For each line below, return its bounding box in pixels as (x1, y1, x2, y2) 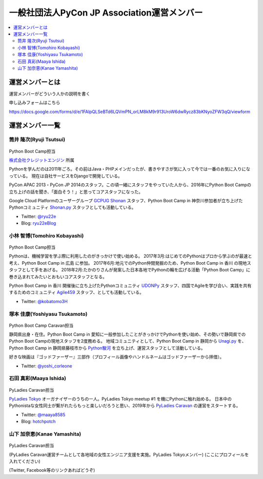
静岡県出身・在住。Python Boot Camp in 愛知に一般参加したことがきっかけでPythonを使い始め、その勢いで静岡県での (9, 331, 246, 337)
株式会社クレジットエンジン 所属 (9, 157, 75, 163)
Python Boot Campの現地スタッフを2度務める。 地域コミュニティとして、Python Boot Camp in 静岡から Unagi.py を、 (9, 338, 246, 344)
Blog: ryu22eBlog (21, 220, 56, 226)
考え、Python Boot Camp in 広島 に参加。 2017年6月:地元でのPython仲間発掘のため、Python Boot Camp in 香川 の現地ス (9, 260, 251, 266)
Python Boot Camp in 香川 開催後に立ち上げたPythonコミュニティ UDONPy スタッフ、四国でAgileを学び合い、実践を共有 (9, 283, 252, 288)
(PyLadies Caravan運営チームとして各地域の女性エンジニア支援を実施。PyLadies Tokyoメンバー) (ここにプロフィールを (9, 451, 249, 458)
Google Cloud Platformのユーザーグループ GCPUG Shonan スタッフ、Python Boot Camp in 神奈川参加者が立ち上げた (9, 197, 243, 203)
